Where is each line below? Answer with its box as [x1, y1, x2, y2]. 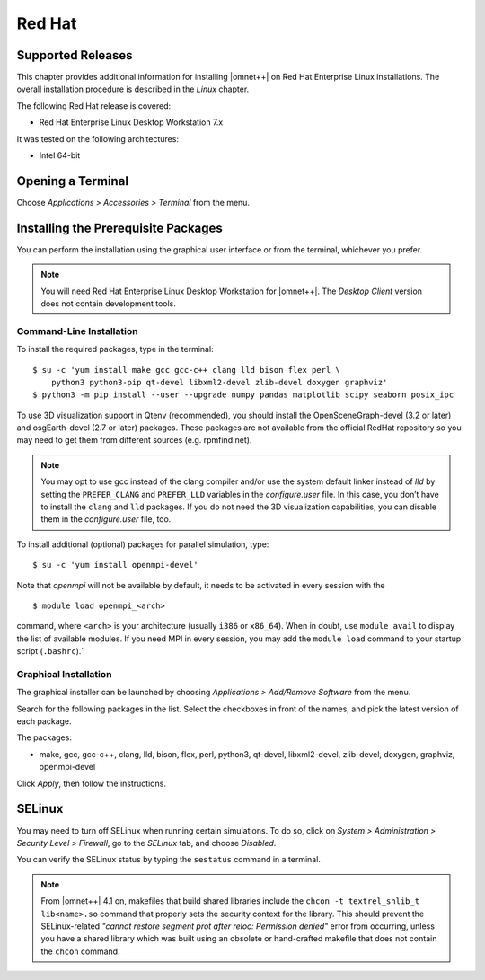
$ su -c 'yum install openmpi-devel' [32, 560, 199, 570]
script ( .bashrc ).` [16, 646, 84, 657]
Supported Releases [16, 48, 134, 63]
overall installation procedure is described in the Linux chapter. [16, 84, 250, 94]
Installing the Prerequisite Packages [16, 220, 224, 235]
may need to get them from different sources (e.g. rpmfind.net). [16, 435, 252, 446]
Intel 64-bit [39, 150, 81, 161]
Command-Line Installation [16, 324, 138, 337]
